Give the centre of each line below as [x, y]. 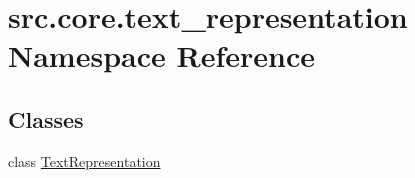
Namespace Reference [161, 55]
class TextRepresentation [84, 160]
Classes [46, 118]
